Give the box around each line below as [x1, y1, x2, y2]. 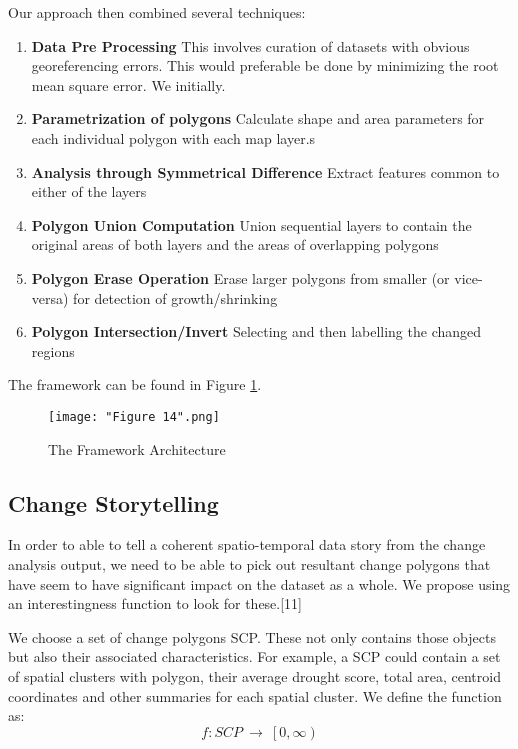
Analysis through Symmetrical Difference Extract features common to [31, 161, 500, 182]
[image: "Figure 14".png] [48, 409, 220, 424]
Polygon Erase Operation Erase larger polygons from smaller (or [31, 267, 450, 288]
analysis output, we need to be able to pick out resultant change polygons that [8, 553, 491, 574]
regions [31, 340, 75, 361]
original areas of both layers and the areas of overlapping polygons [31, 234, 439, 255]
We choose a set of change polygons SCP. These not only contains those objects [8, 626, 496, 647]
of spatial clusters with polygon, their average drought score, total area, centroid [8, 665, 501, 686]
